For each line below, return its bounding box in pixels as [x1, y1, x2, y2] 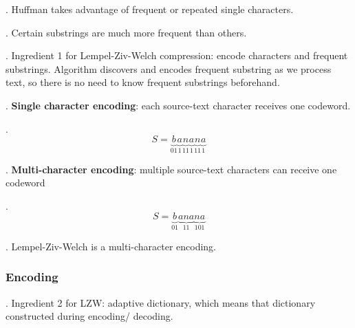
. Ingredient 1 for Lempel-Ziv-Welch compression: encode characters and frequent [6, 48, 348, 63]
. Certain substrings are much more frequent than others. [6, 25, 247, 39]
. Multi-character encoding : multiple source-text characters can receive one [6, 162, 337, 176]
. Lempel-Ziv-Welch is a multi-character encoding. [6, 239, 216, 253]
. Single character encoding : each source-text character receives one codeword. [6, 98, 351, 112]
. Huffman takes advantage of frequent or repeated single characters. [6, 2, 294, 16]
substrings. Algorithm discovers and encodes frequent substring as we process [6, 61, 332, 76]
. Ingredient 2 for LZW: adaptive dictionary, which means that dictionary [6, 295, 316, 309]
